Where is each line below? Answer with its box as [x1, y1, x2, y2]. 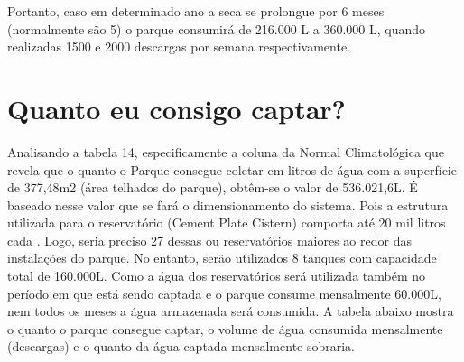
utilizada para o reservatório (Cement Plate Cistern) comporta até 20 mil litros [7, 213, 446, 232]
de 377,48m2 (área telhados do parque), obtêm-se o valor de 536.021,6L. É [7, 178, 418, 197]
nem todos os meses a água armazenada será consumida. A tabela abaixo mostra [7, 302, 454, 320]
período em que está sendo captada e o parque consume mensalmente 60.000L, [7, 283, 441, 302]
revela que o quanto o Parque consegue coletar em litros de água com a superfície [7, 160, 457, 179]
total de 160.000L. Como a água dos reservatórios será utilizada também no [7, 266, 426, 285]
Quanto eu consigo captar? [7, 89, 346, 126]
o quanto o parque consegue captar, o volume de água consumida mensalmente [7, 319, 443, 338]
